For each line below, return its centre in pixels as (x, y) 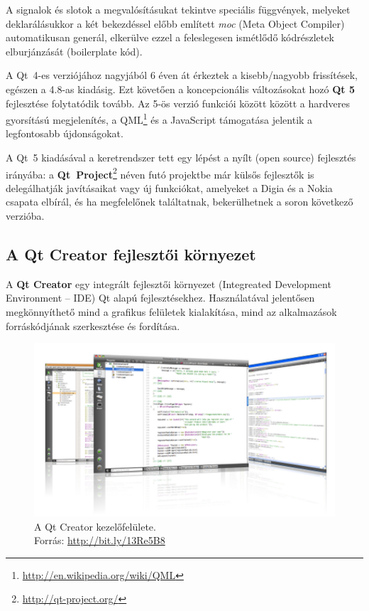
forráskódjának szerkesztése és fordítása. (93, 325)
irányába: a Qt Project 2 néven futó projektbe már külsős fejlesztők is (160, 173)
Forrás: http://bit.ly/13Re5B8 (100, 540)
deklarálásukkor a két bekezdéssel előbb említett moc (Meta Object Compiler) (175, 23)
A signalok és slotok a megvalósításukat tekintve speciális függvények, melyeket (178, 9)
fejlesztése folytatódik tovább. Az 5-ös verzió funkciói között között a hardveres (178, 103)
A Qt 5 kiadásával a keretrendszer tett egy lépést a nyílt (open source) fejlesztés (181, 157)
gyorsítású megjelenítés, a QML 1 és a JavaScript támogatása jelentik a (159, 118)
